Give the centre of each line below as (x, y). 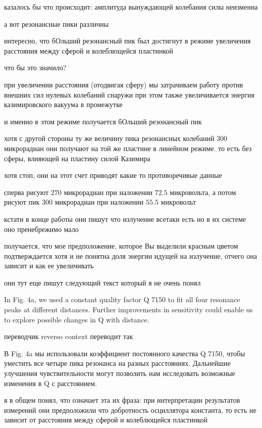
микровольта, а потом (203, 192)
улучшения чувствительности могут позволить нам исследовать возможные (120, 373)
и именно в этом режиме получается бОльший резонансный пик (103, 121)
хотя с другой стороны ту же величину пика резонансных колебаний (109, 138)
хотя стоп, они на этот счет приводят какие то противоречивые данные (113, 175)
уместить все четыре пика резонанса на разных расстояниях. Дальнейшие (117, 363)
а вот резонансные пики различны (57, 23)
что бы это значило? (35, 67)
